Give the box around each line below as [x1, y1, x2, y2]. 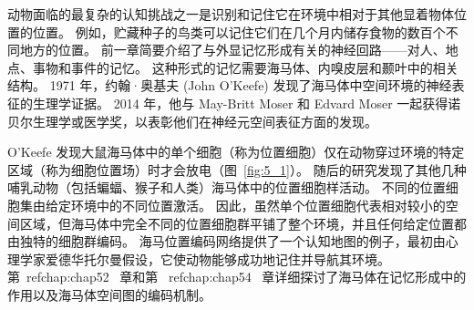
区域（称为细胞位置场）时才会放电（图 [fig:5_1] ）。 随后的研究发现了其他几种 [7, 160, 467, 179]
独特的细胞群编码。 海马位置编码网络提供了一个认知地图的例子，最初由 [19, 232, 446, 251]
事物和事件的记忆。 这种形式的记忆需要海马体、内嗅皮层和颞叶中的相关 [32, 57, 459, 77]
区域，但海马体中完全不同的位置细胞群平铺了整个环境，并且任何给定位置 [19, 213, 454, 232]
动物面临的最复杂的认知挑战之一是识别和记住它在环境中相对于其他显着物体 [7, 5, 454, 23]
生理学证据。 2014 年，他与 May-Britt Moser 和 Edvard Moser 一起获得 [32, 93, 448, 112]
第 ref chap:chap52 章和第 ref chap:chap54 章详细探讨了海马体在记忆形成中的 [7, 267, 467, 286]
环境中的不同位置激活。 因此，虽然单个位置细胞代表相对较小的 [70, 195, 446, 214]
